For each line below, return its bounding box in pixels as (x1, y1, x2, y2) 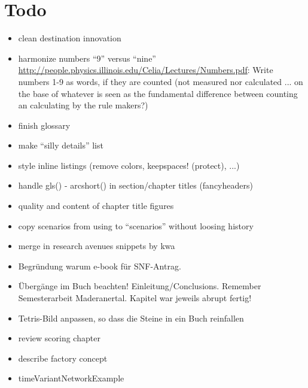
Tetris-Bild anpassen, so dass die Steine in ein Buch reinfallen (18, 311, 244, 324)
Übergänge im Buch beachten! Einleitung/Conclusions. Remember (18, 280, 261, 292)
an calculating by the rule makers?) (18, 99, 148, 111)
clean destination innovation (18, 32, 121, 44)
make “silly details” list (18, 139, 103, 151)
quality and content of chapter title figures (18, 199, 174, 212)
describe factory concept (18, 351, 108, 364)
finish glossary (18, 119, 71, 131)
